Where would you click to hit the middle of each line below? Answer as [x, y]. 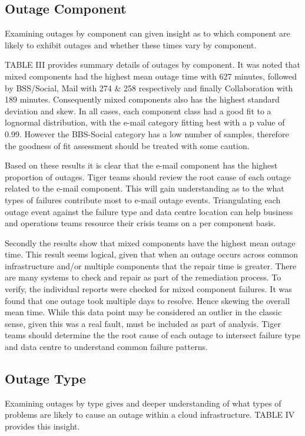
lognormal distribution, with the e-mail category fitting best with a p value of [145, 122]
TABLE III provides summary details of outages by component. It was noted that [152, 65]
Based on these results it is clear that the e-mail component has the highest [141, 165]
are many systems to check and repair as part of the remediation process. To [143, 277]
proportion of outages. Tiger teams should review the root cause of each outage [148, 176]
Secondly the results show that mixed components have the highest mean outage [150, 242]
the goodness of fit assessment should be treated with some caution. [127, 145]
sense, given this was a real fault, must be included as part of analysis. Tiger [143, 323]
